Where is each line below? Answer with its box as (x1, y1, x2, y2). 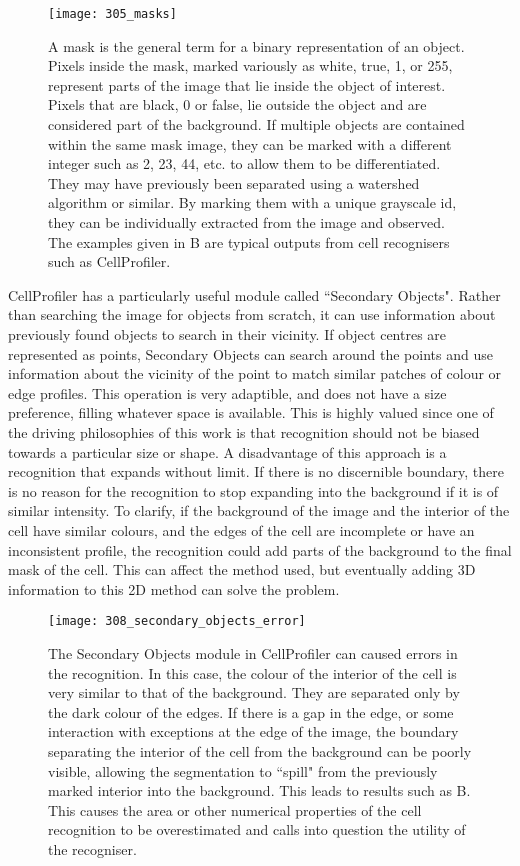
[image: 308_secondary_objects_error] (48, 614, 306, 629)
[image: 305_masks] (48, 7, 177, 21)
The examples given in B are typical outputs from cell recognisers (48, 231, 450, 252)
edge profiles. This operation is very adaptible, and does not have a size (8, 382, 447, 403)
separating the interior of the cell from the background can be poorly (48, 740, 472, 761)
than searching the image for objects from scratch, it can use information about (8, 304, 496, 325)
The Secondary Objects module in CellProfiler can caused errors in (48, 642, 458, 663)
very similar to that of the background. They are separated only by (48, 682, 460, 703)
